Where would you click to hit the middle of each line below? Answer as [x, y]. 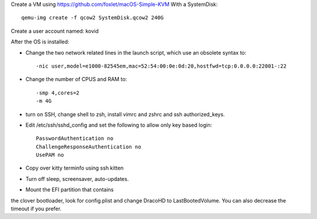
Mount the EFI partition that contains [70, 190]
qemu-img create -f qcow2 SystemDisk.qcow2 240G [92, 18]
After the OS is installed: [40, 42]
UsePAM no [50, 155]
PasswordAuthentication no [75, 139]
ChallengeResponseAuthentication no [89, 146]
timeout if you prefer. [36, 209]
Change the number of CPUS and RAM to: [76, 79]
